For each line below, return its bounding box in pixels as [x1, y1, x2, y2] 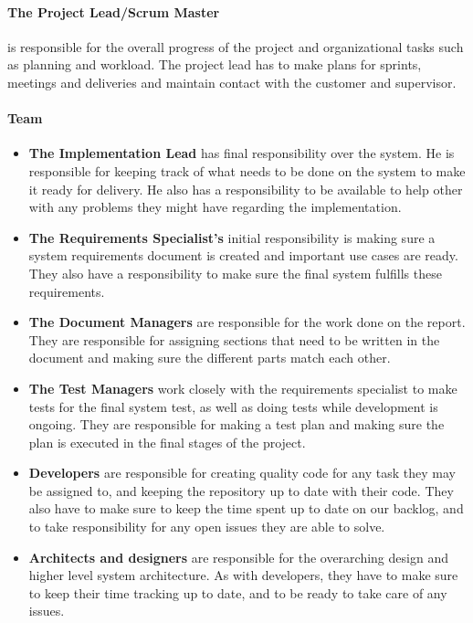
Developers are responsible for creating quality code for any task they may [28, 463, 456, 482]
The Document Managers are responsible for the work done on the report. [28, 312, 466, 332]
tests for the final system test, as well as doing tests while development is [28, 396, 438, 416]
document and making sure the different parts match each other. [28, 348, 391, 367]
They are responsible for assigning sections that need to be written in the [28, 330, 440, 349]
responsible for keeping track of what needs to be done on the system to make [28, 161, 466, 180]
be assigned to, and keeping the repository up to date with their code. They [28, 480, 454, 500]
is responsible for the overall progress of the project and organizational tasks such [7, 37, 464, 56]
